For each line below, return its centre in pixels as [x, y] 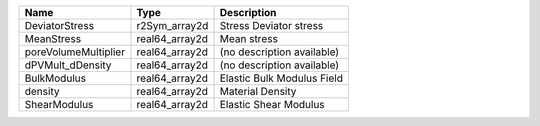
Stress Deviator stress [271, 25]
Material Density [258, 91]
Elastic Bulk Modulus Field [281, 78]
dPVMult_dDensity [68, 65]
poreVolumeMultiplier [74, 52]
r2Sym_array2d [172, 25]
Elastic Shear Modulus [272, 104]
